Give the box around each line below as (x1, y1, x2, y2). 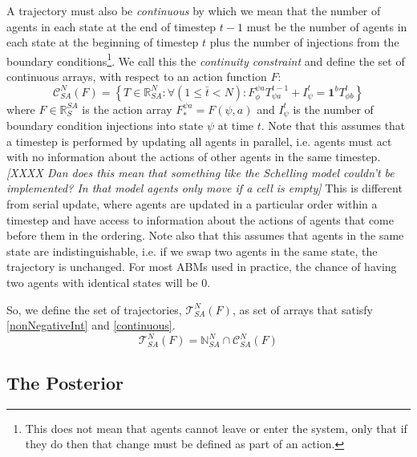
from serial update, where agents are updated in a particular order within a (6, 196, 378, 212)
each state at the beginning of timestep (6, 34, 199, 51)
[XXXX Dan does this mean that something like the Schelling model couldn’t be (6, 164, 395, 180)
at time (217, 117, 254, 134)
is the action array (82, 100, 172, 117)
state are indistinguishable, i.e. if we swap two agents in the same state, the (6, 242, 378, 259)
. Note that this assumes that (261, 117, 406, 134)
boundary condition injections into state (6, 117, 204, 134)
